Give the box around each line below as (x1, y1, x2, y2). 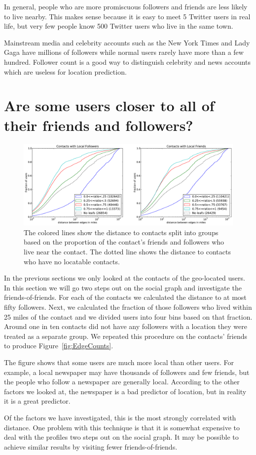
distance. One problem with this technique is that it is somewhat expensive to (4, 422, 240, 432)
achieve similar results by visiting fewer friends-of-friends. (4, 441, 178, 452)
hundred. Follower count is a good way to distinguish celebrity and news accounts (4, 56, 251, 67)
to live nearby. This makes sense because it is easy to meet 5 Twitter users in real (4, 11, 251, 21)
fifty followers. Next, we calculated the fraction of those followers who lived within (4, 302, 252, 312)
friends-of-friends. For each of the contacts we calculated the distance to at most (4, 292, 247, 302)
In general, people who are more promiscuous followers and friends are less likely (4, 1, 248, 11)
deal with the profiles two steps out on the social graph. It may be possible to (4, 432, 239, 442)
